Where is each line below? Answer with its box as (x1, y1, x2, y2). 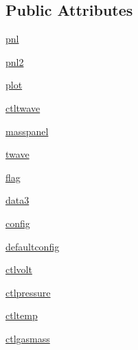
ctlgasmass (5, 331, 50, 345)
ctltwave (5, 100, 41, 115)
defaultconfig (5, 239, 60, 253)
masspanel (5, 124, 49, 138)
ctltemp (5, 308, 38, 323)
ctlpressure (5, 285, 51, 299)
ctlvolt (5, 262, 32, 277)
